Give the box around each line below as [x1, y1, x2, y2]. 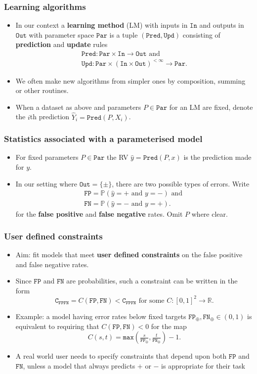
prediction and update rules [15, 39, 108, 49]
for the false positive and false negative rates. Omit [15, 209, 183, 219]
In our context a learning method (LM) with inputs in [15, 20, 188, 30]
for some [138, 297, 165, 304]
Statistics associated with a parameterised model [4, 133, 203, 145]
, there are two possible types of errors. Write [112, 178, 250, 188]
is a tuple [109, 29, 138, 40]
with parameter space [29, 29, 94, 40]
